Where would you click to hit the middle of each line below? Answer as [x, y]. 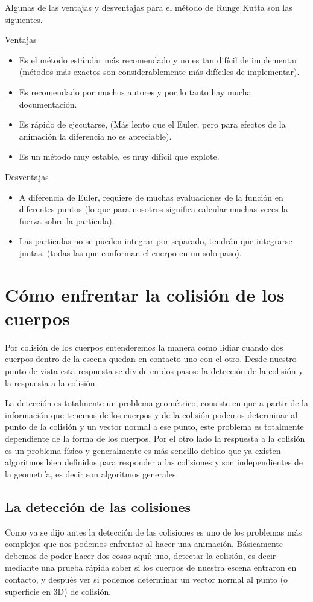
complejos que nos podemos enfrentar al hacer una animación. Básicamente [144, 544]
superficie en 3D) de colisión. [58, 591]
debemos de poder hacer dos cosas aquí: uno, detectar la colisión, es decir [141, 555]
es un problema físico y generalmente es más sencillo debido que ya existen [143, 450]
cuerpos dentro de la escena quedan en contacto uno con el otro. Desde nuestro [151, 359]
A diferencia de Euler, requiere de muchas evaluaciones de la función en [151, 197]
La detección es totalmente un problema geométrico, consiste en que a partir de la [156, 403]
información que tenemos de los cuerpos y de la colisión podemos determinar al [151, 414]
